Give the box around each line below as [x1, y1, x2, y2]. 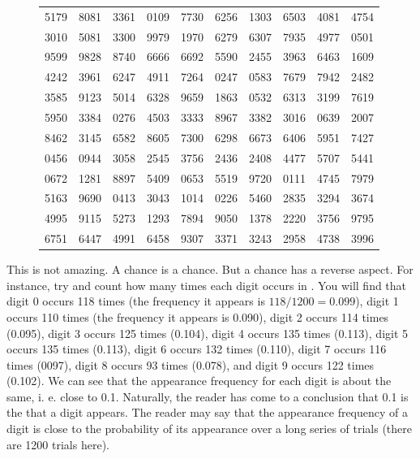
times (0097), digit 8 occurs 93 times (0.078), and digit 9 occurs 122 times [6, 356, 375, 373]
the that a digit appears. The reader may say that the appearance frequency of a [6, 404, 409, 421]
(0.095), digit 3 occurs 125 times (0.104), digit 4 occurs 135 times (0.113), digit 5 [6, 324, 409, 341]
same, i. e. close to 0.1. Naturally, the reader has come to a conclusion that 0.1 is [6, 388, 409, 405]
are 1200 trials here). [6, 435, 109, 453]
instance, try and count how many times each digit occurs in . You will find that [6, 276, 407, 293]
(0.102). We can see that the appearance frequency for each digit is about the [6, 372, 392, 389]
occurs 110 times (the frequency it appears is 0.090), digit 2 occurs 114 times [6, 308, 389, 325]
